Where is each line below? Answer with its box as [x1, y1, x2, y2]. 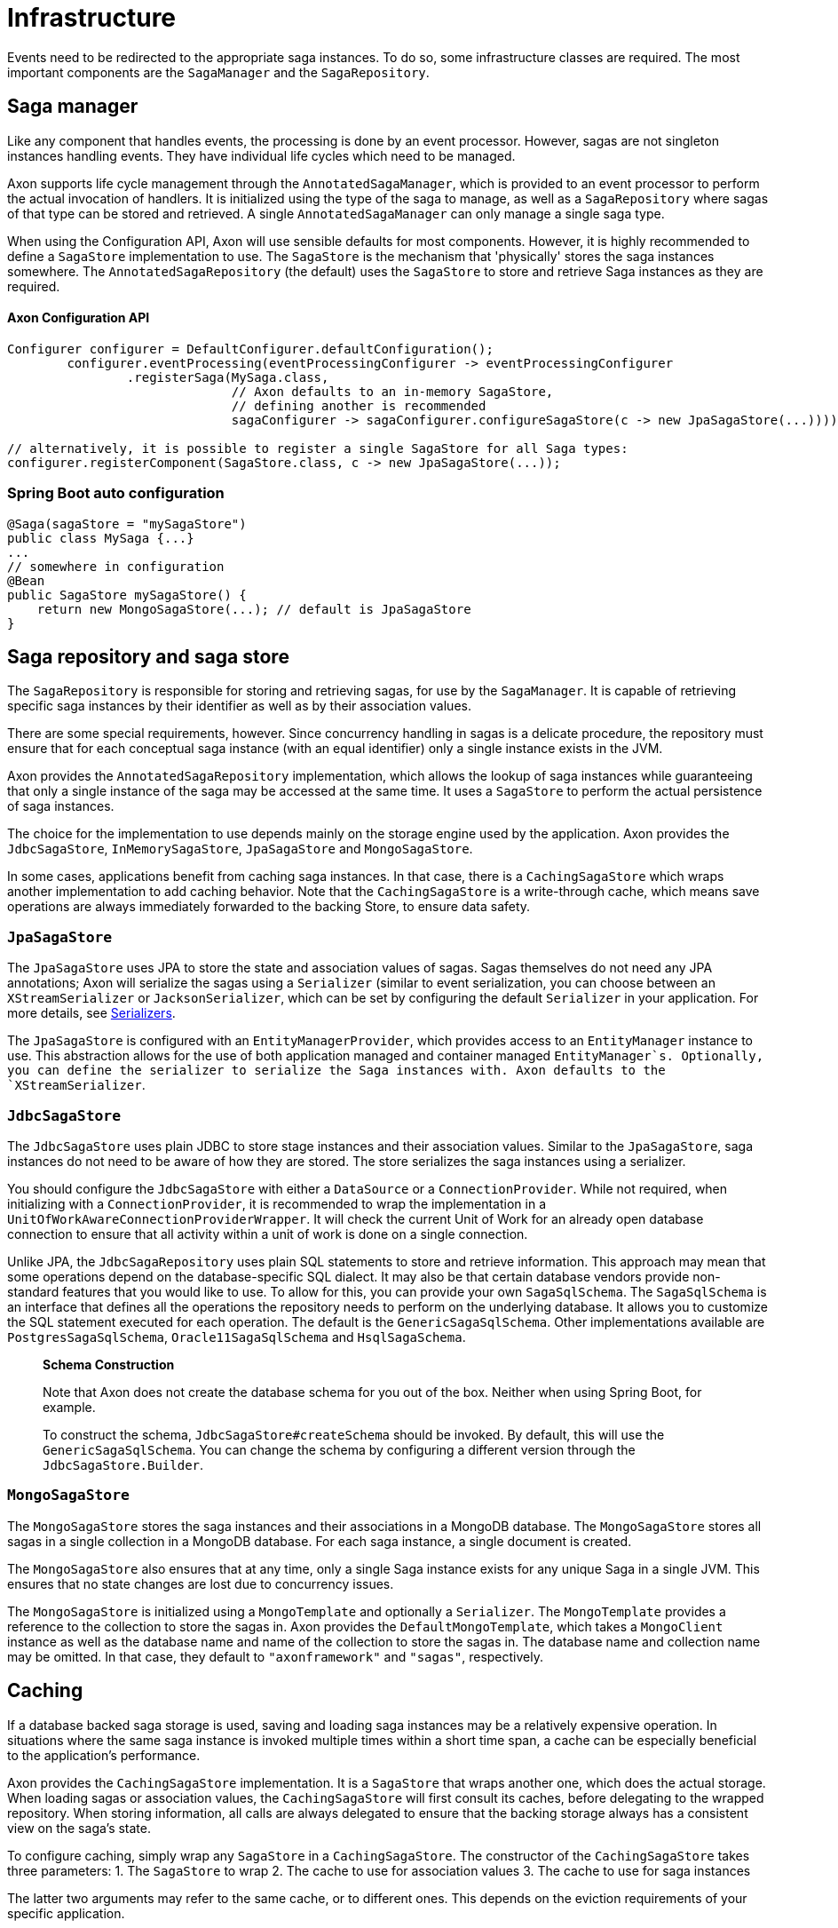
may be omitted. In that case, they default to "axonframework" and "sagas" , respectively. [7, 1648, 543, 1664]
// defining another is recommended [231, 398, 486, 413]
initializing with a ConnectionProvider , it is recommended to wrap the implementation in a [7, 1195, 546, 1211]
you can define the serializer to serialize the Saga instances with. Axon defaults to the [7, 1063, 666, 1078]
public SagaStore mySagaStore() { [7, 587, 247, 602]
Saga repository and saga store [7, 645, 289, 668]
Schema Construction [43, 1356, 175, 1372]
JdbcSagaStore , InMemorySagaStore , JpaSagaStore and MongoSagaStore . [7, 841, 473, 857]
